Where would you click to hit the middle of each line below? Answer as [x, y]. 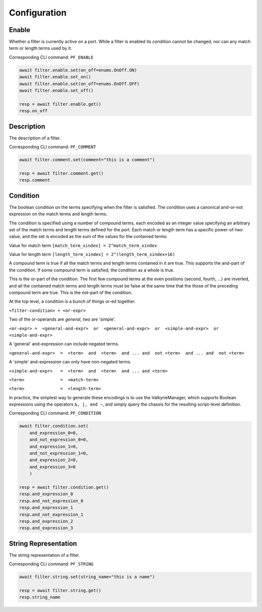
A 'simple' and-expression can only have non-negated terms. [70, 362]
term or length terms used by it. [41, 48]
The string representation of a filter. [44, 555]
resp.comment [35, 180]
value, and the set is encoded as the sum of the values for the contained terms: [88, 237]
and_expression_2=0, [54, 460]
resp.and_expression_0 [46, 494]
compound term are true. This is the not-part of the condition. [71, 293]
